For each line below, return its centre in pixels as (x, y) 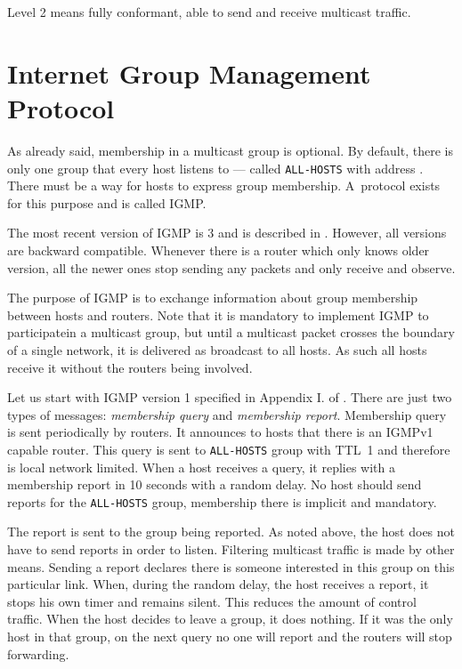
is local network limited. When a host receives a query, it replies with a (201, 467)
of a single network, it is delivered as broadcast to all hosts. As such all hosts (217, 349)
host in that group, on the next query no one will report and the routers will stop (230, 636)
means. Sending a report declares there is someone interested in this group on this (231, 566)
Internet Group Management (189, 73)
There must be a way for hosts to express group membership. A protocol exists (224, 185)
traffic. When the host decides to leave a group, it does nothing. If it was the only (230, 619)
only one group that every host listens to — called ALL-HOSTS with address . (215, 168)
